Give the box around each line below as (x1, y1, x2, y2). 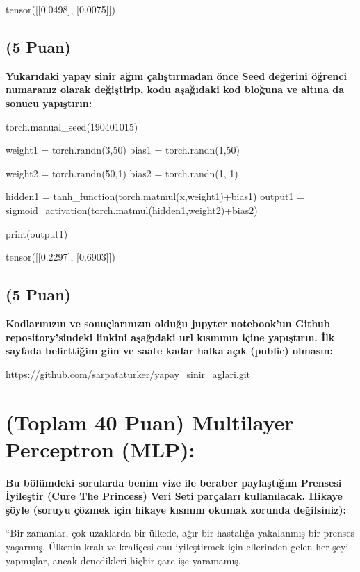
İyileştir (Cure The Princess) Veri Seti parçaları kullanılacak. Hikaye (6, 489, 343, 503)
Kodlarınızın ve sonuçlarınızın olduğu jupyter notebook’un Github (6, 316, 330, 330)
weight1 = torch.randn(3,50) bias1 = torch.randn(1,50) (6, 142, 240, 157)
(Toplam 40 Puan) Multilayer (6, 407, 294, 436)
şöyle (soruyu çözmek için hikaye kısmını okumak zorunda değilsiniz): (6, 502, 347, 516)
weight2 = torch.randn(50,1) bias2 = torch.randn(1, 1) (6, 165, 238, 180)
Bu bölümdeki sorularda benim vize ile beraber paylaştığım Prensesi (6, 475, 342, 489)
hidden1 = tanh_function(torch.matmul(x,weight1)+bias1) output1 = (6, 189, 304, 204)
